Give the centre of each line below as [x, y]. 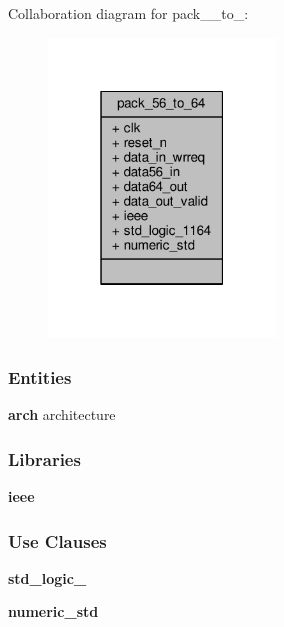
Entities [40, 376]
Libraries [44, 458]
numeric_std [53, 611]
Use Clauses [57, 540]
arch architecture [62, 414]
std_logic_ [47, 577]
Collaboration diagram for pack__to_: [128, 13]
